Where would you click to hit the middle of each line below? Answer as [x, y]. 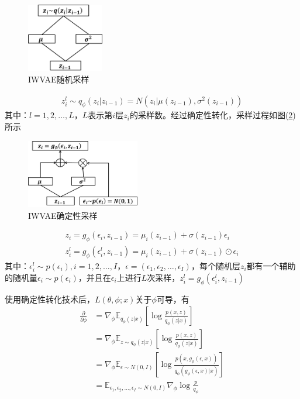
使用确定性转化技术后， [50, 299]
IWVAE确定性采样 [63, 215]
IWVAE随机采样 [59, 79]
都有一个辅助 [271, 265]
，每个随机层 [215, 265]
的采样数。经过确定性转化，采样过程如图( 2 [211, 115]
